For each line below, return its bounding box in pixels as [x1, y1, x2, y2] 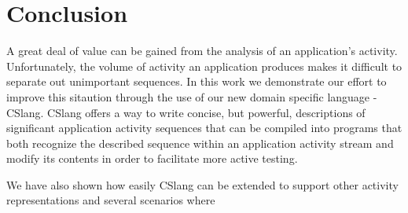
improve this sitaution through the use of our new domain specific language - [6, 88, 377, 105]
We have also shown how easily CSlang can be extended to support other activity [6, 176, 399, 193]
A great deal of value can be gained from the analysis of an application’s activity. [6, 42, 398, 59]
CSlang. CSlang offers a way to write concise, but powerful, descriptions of [6, 104, 366, 120]
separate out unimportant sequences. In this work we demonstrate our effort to [6, 73, 387, 90]
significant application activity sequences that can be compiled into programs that [6, 119, 402, 136]
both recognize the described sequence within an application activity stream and [6, 134, 394, 151]
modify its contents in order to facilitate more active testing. [6, 150, 298, 167]
